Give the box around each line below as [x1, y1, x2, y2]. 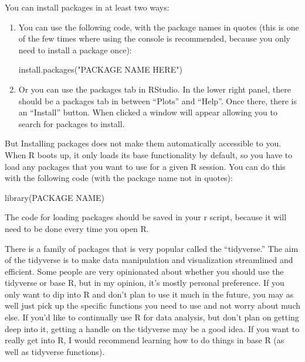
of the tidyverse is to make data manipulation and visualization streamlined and [5, 254, 293, 266]
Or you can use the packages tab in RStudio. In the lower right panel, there [18, 83, 291, 95]
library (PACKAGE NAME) [5, 191, 104, 203]
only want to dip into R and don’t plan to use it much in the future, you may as [5, 288, 294, 300]
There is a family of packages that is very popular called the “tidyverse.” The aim [5, 242, 299, 254]
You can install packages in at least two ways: [5, 1, 170, 13]
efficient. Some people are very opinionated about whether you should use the [5, 265, 284, 277]
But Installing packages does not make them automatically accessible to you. [5, 137, 282, 149]
